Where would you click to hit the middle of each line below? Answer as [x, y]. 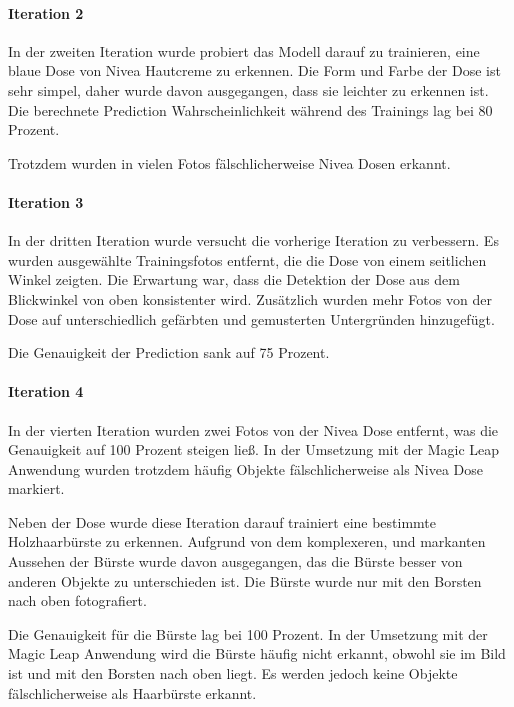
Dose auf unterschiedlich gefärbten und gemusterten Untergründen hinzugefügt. [251, 318]
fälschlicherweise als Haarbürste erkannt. [132, 692]
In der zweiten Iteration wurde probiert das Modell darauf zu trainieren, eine [244, 50]
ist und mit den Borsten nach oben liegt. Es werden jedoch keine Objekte [233, 673]
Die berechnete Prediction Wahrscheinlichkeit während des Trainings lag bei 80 [250, 109]
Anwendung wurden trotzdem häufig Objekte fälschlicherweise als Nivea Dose [246, 468]
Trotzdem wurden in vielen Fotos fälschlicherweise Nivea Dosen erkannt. [229, 162]
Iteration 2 [46, 12]
